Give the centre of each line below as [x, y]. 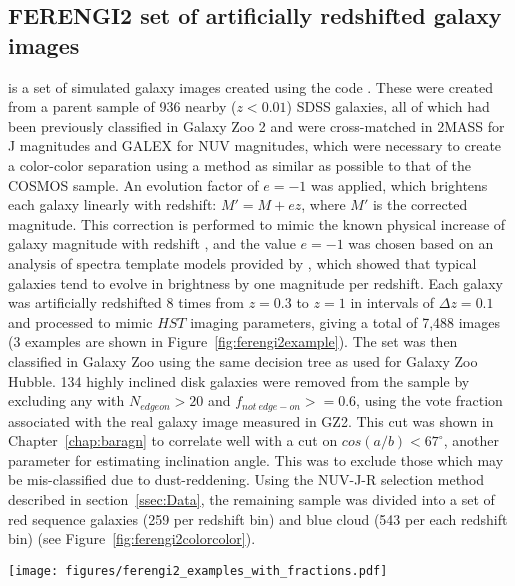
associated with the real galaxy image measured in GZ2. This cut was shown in [251, 420]
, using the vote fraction [429, 400]
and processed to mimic [80, 321]
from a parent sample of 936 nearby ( [122, 106]
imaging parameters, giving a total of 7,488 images [345, 321]
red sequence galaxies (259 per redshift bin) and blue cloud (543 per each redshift [258, 518]
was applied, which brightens [399, 184]
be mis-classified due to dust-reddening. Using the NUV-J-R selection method [246, 479]
